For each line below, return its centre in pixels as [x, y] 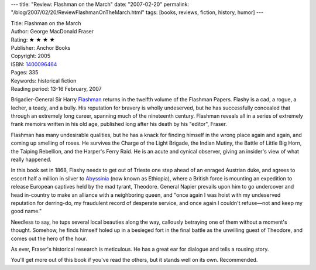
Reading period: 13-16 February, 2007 [56, 88]
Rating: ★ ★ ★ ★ [33, 40]
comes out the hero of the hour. [49, 238]
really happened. [31, 160]
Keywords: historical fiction [44, 81]
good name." [26, 211]
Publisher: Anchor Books [41, 47]
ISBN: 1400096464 [34, 64]
